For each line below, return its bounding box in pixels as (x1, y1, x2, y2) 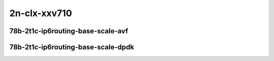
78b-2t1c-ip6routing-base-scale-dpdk (9, 43, 134, 51)
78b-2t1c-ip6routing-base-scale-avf (9, 27, 128, 35)
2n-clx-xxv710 (9, 8, 72, 19)
